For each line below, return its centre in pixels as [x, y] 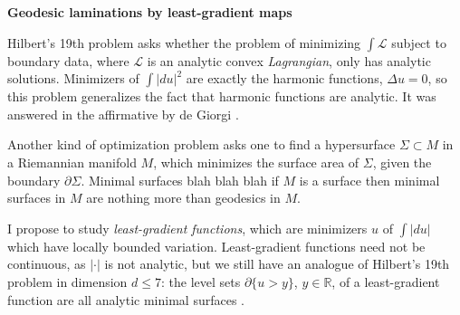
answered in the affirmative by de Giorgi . [123, 114]
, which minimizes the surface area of [256, 162]
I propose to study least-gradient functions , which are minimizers [187, 228]
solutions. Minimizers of [73, 78]
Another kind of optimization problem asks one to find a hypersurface [201, 144]
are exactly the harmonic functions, [284, 78]
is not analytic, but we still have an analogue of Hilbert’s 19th [277, 264]
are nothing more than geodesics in [183, 198]
